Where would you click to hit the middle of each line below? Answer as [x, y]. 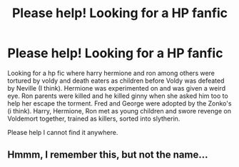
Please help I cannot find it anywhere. [63, 132]
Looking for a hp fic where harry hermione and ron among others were [111, 73]
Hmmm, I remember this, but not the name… [108, 155]
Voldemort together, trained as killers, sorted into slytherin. [94, 118]
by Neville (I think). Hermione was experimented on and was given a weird [117, 88]
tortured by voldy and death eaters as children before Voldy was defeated [116, 81]
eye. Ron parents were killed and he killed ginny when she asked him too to [118, 96]
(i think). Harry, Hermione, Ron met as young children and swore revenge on [119, 111]
